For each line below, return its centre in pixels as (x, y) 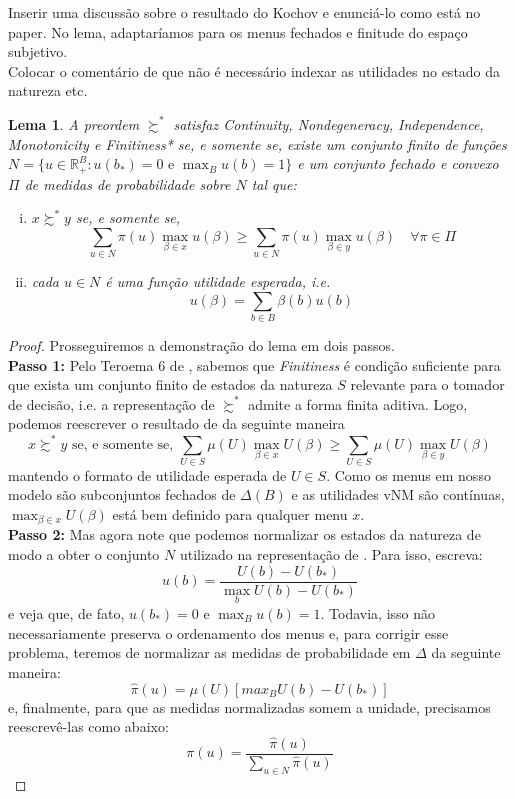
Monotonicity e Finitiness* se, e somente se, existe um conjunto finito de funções (257, 143)
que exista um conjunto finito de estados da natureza (170, 384)
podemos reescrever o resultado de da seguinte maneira (176, 423)
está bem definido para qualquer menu (230, 514)
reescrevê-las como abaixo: (88, 726)
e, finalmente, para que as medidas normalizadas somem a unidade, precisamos (249, 706)
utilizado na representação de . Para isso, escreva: (331, 554)
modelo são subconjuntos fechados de (122, 494)
